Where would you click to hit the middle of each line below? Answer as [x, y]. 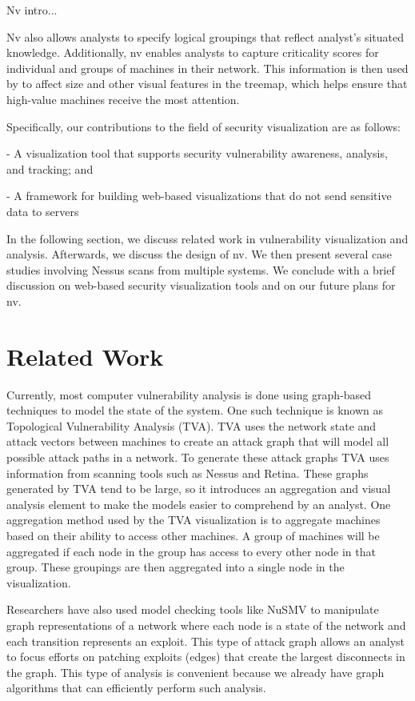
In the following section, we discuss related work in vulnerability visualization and [207, 238]
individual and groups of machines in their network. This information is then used [207, 68]
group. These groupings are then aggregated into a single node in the [176, 567]
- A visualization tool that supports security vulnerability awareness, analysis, [197, 153]
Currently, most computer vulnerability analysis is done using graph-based [189, 394]
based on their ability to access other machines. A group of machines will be [193, 535]
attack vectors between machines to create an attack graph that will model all [198, 441]
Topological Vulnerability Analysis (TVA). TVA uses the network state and [192, 425]
